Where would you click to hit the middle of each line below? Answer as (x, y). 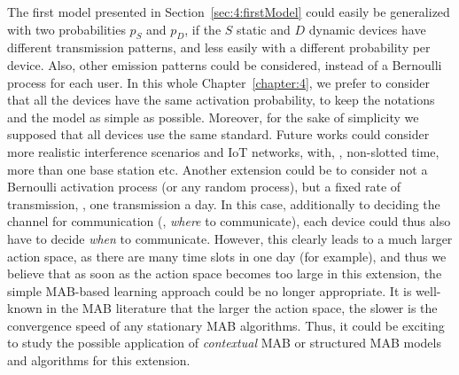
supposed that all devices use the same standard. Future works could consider (218, 134)
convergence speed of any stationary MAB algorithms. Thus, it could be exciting (226, 325)
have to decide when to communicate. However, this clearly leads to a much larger (230, 238)
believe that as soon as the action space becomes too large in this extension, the (225, 273)
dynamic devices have (367, 29)
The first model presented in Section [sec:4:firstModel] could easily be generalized (229, 12)
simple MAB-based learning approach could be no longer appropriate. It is (210, 290)
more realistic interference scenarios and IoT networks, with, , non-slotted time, (223, 151)
